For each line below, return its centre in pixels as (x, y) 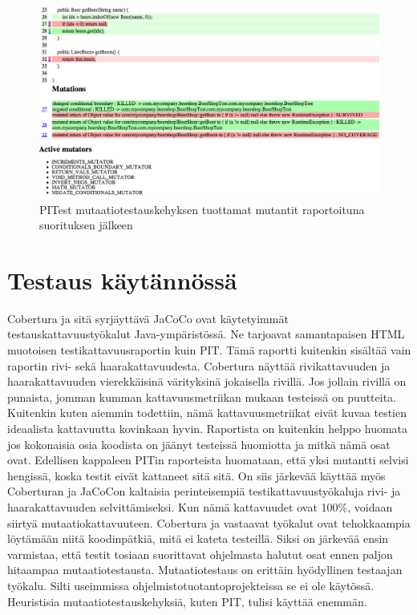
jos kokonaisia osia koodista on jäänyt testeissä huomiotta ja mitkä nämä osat (199, 444)
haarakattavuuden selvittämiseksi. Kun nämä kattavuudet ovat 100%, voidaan (200, 506)
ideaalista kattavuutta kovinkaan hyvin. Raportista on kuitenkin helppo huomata (208, 428)
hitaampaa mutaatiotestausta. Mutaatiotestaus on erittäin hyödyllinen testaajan (205, 570)
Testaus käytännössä (122, 279)
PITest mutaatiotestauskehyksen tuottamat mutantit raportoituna (202, 209)
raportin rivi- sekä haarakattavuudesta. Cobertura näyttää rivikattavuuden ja (199, 365)
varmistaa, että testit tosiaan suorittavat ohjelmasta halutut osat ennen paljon (200, 554)
